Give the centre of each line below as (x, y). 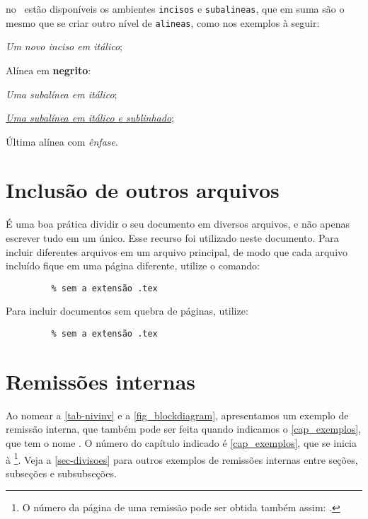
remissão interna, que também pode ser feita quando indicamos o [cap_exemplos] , (184, 429)
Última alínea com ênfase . (62, 141)
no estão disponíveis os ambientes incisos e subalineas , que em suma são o (175, 8)
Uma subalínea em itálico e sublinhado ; (90, 118)
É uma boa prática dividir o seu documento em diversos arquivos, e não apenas (178, 224)
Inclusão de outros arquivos (143, 190)
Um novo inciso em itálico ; (64, 46)
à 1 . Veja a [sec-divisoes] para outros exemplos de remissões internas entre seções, (182, 458)
